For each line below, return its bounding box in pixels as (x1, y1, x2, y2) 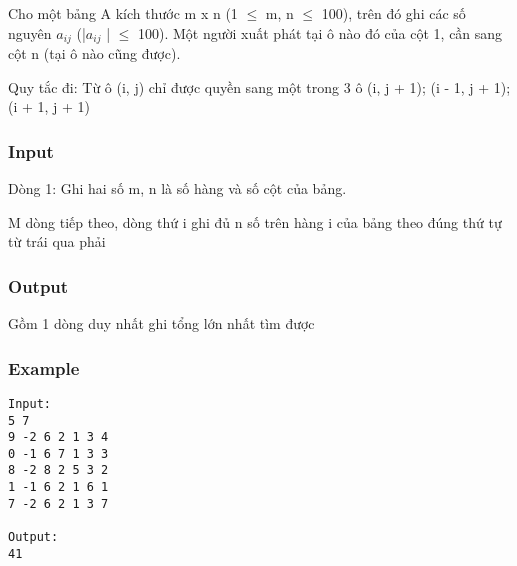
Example (8, 355, 80, 380)
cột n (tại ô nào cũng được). (8, 43, 181, 64)
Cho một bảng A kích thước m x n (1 (8, 3, 238, 23)
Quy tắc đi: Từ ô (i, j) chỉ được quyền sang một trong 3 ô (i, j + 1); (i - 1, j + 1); (8, 76, 511, 97)
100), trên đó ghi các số (321, 3, 466, 23)
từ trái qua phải (8, 231, 106, 252)
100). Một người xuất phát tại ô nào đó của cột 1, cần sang (138, 22, 503, 43)
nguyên (8, 22, 52, 43)
